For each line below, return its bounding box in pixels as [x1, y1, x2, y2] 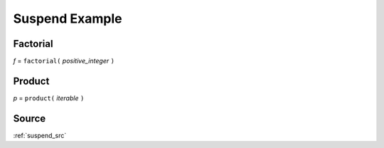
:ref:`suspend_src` [13, 131, 67, 139]
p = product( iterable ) [13, 93, 85, 102]
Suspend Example [13, 11, 122, 26]
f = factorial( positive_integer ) [13, 57, 115, 65]
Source [13, 112, 46, 125]
